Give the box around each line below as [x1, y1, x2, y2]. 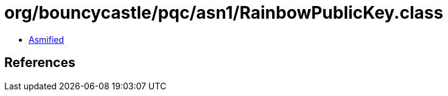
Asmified [29, 34, 65, 45]
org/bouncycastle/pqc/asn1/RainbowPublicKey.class [4, 2, 444, 23]
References [4, 55, 75, 71]
